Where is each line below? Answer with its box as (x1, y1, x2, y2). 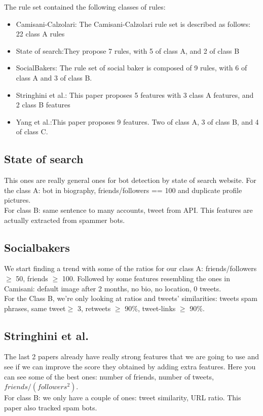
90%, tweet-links (125, 302, 176, 313)
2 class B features (16, 99, 70, 110)
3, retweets (77, 302, 111, 313)
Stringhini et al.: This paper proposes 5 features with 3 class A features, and (16, 89, 254, 100)
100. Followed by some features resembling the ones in (62, 273, 230, 283)
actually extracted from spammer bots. (4, 214, 125, 225)
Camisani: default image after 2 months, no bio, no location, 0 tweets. (4, 283, 221, 293)
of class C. (16, 126, 48, 137)
